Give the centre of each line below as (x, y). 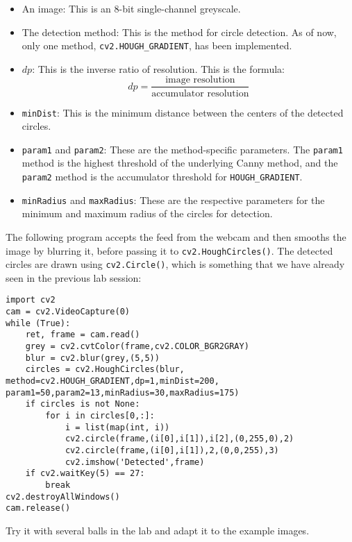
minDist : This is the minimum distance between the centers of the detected (183, 112)
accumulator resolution (200, 93)
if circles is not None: (83, 404)
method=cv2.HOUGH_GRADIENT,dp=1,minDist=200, (112, 381)
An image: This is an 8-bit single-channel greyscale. (131, 8)
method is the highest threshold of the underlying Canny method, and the (180, 163)
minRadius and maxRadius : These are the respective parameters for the (173, 200)
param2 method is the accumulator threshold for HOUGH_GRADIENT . (162, 176)
